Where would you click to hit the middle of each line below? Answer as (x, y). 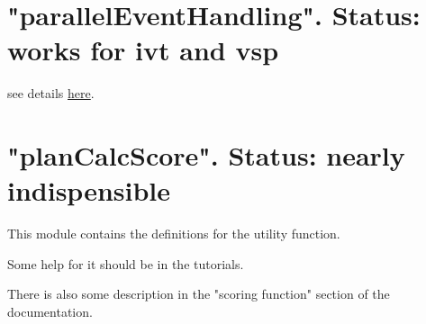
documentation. (50, 311)
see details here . (51, 93)
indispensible (89, 190)
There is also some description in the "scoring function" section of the (199, 294)
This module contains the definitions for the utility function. (174, 234)
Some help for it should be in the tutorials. (126, 263)
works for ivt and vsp (143, 50)
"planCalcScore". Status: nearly (206, 155)
